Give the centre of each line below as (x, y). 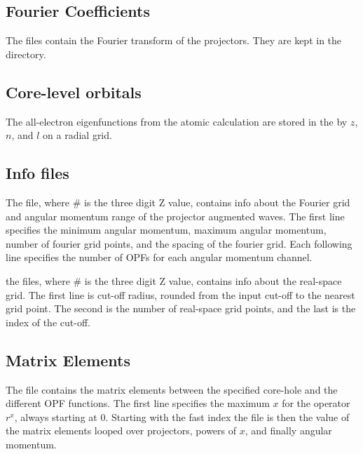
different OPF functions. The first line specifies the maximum (138, 403)
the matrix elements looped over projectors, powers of (121, 430)
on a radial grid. (77, 135)
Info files (37, 173)
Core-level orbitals (74, 92)
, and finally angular (288, 430)
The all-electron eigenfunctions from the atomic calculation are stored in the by (177, 121)
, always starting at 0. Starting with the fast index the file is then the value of (182, 416)
